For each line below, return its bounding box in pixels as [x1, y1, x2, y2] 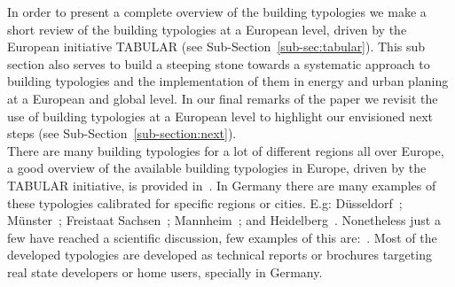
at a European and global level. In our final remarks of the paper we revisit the [7, 89, 438, 107]
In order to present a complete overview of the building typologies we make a [7, 3, 427, 20]
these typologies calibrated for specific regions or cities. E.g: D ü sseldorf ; [7, 193, 403, 212]
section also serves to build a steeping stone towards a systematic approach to [7, 54, 430, 73]
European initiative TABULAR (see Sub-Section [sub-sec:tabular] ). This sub [7, 37, 426, 56]
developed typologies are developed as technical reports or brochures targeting [7, 245, 432, 264]
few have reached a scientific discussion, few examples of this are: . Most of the [7, 228, 437, 246]
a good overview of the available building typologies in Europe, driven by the [7, 159, 427, 177]
